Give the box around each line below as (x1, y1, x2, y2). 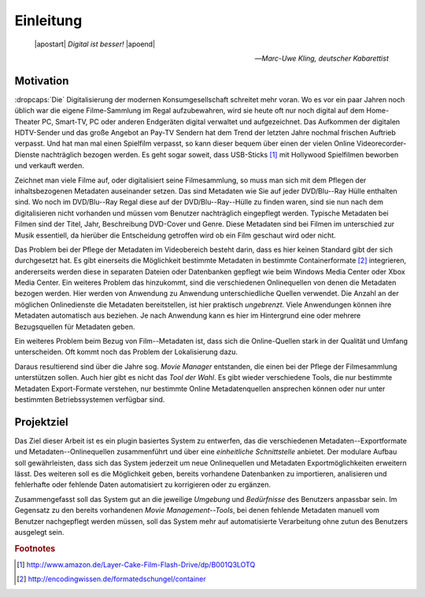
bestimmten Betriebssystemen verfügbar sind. (14, 395, 165, 404)
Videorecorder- (357, 138, 407, 149)
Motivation (14, 74, 69, 87)
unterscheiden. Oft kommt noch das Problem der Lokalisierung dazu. (14, 347, 238, 357)
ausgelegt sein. (14, 528, 65, 537)
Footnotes (14, 543, 56, 554)
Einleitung (14, 12, 83, 29)
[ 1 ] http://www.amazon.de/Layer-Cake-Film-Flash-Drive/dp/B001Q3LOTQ (17, 560, 256, 569)
